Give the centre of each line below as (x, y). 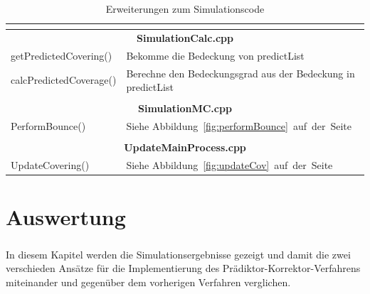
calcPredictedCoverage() (64, 80)
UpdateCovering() (50, 165)
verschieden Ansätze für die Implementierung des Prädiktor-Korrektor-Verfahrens (183, 268)
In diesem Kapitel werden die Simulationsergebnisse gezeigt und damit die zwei (178, 254)
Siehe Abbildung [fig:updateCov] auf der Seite (229, 165)
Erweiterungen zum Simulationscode (185, 9)
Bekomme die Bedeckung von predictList (215, 55)
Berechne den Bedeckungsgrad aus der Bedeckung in (240, 73)
